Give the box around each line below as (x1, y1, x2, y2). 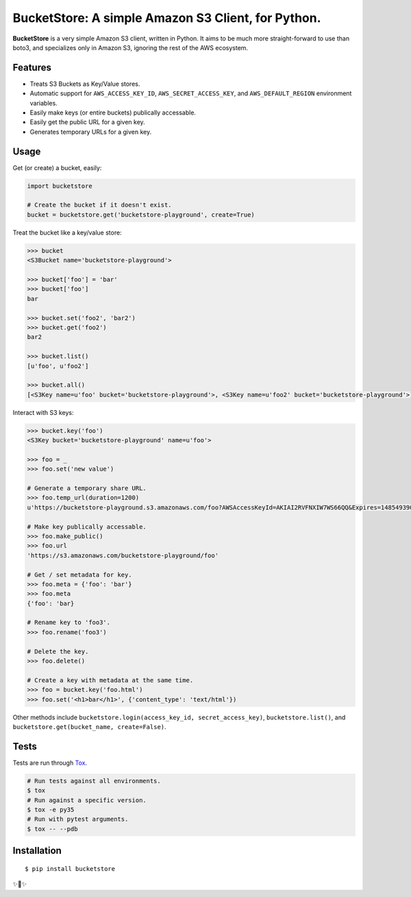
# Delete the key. (27, 647, 89, 655)
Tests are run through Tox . (12, 758, 88, 767)
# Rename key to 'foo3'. (27, 619, 111, 627)
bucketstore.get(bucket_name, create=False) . (12, 722, 167, 730)
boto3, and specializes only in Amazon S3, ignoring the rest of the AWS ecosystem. (12, 43, 249, 51)
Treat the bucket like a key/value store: (12, 228, 123, 237)
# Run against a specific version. (27, 796, 147, 804)
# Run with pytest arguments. (27, 815, 129, 823)
